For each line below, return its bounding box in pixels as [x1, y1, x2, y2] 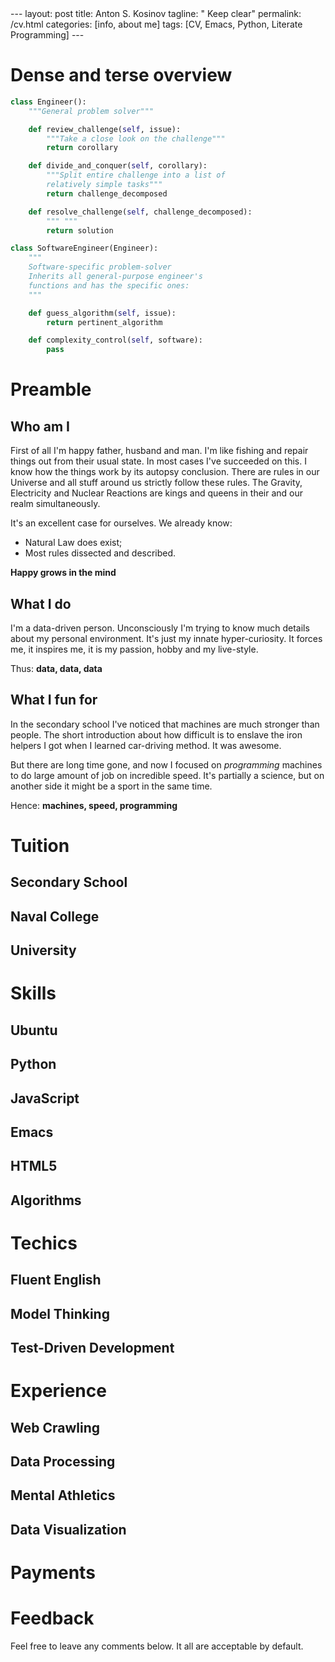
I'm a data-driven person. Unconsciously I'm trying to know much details [10, 622, 310, 634]
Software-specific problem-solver [28, 262, 172, 272]
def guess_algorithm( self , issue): [28, 308, 177, 318]
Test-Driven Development [10, 1340, 175, 1357]
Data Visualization [10, 1521, 127, 1538]
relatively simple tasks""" [46, 180, 163, 190]
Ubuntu [10, 1022, 58, 1039]
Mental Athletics [10, 1487, 116, 1504]
